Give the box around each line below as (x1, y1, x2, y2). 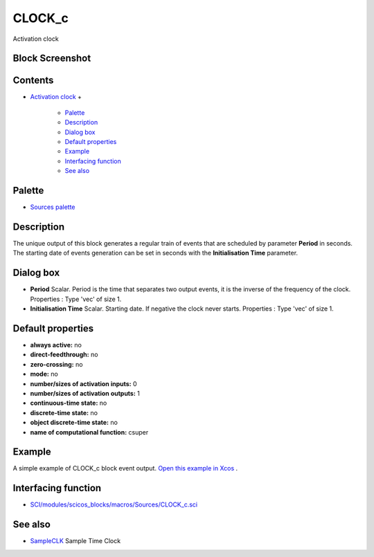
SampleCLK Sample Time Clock (30, 537, 121, 545)
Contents (12, 75, 54, 86)
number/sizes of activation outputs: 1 (30, 389, 140, 397)
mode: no (30, 370, 58, 378)
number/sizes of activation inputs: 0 (30, 379, 138, 387)
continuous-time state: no (30, 399, 107, 408)
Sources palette (30, 203, 75, 211)
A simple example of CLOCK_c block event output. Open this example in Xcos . (12, 464, 238, 473)
